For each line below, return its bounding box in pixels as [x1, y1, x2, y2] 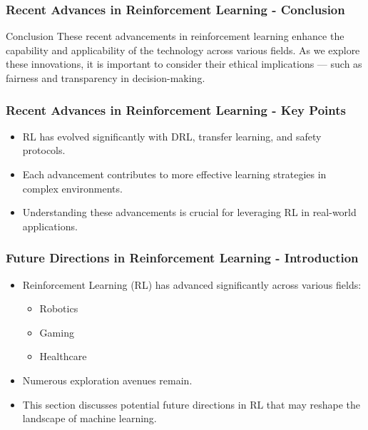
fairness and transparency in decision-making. [6, 71, 205, 85]
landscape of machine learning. [22, 411, 157, 426]
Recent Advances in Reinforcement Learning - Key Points [6, 101, 346, 118]
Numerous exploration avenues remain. [22, 372, 193, 387]
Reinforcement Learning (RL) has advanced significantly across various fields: [22, 277, 362, 292]
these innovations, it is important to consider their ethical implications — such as [6, 56, 362, 71]
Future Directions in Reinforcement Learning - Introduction [6, 249, 359, 267]
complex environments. [22, 180, 123, 195]
